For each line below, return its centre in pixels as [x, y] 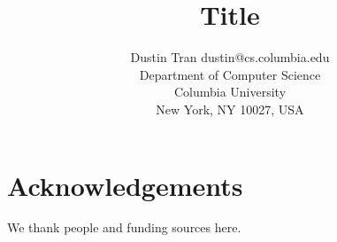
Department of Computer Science [230, 74]
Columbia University [230, 92]
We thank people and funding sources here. [124, 227]
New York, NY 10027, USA [230, 109]
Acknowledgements [125, 185]
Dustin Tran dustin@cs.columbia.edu [230, 57]
